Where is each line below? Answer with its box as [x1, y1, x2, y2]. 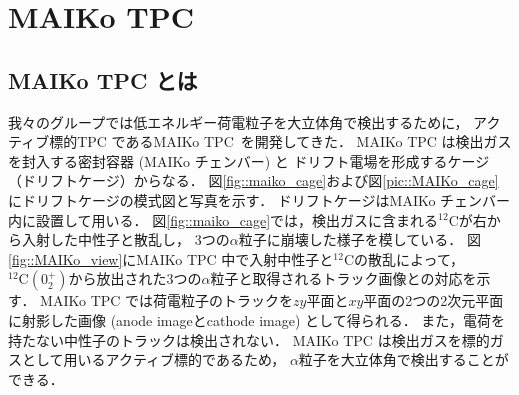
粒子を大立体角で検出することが [298, 349, 509, 370]
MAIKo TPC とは [8, 64, 198, 95]
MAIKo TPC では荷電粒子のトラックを [40, 290, 294, 311]
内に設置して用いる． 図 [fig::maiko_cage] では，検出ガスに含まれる [8, 209, 439, 230]
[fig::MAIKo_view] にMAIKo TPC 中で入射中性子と [8, 248, 334, 269]
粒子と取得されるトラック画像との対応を [210, 268, 477, 289]
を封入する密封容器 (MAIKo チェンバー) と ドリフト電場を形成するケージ [8, 150, 490, 171]
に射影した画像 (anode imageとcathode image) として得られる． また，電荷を [8, 309, 506, 330]
